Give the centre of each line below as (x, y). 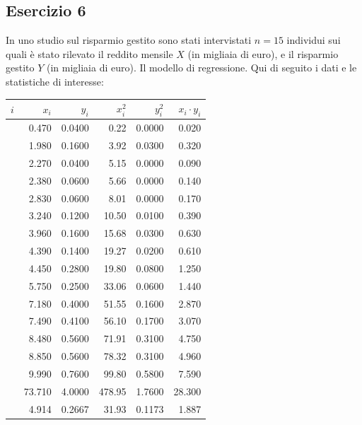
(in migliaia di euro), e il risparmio (263, 53)
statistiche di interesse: (55, 81)
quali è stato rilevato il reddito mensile (89, 53)
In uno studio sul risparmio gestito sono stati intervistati (129, 40)
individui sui (314, 40)
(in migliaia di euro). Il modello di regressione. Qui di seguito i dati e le (202, 68)
